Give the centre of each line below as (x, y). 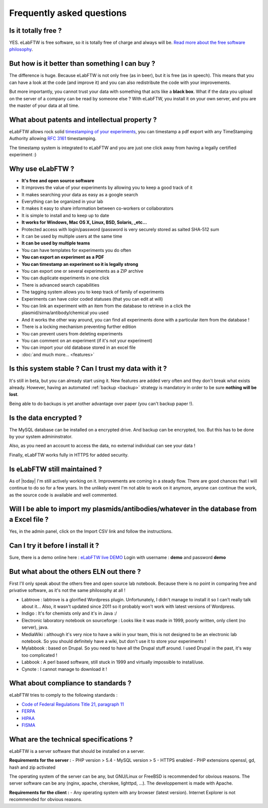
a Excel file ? (29, 519)
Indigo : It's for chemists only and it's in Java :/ (69, 613)
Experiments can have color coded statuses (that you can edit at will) (92, 299)
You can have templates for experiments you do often (76, 250)
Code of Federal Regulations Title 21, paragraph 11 (73, 704)
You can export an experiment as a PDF (63, 257)
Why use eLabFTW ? (42, 169)
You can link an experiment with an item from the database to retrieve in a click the (106, 306)
